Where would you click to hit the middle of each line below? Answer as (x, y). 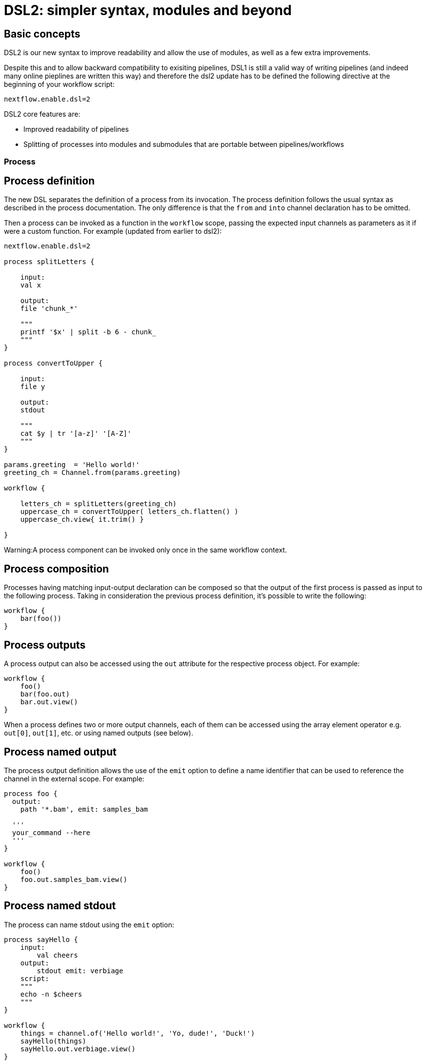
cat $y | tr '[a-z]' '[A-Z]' (76, 434)
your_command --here (51, 832)
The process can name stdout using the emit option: (89, 924)
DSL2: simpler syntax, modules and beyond (148, 10)
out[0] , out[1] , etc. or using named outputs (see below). (99, 733)
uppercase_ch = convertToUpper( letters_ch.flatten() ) (129, 512)
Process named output (60, 752)
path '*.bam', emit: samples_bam (84, 809)
